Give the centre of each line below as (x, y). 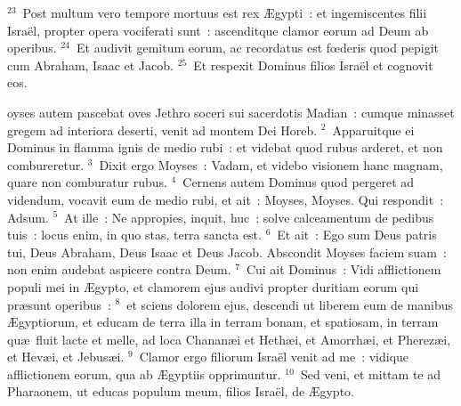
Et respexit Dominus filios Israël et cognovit (313, 65)
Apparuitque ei (373, 130)
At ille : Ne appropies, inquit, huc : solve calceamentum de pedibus (249, 217)
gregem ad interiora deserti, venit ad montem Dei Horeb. (162, 130)
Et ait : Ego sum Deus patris (357, 235)
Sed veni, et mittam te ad (370, 374)
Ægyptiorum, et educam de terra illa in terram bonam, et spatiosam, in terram (223, 322)
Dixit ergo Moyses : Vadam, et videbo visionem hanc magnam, (271, 164)
